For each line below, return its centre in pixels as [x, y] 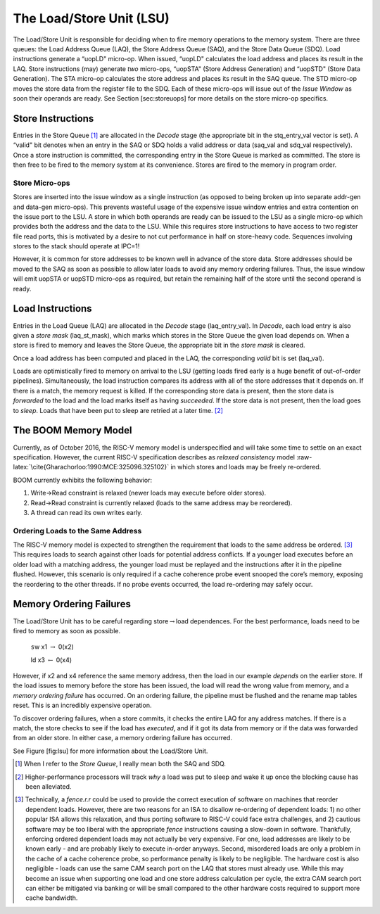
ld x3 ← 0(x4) [51, 660]
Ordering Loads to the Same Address [77, 531]
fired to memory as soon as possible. [67, 630]
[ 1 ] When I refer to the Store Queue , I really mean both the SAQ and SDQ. [121, 764]
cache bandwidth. [52, 898]
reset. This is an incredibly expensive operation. [82, 705]
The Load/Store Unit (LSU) [91, 18]
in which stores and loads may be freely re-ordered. [246, 467]
